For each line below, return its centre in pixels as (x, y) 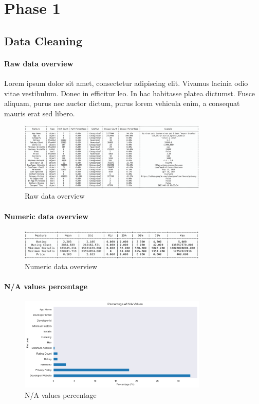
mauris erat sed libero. (40, 113)
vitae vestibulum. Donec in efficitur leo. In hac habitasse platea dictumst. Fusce (130, 93)
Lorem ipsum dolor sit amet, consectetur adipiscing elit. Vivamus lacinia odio (126, 83)
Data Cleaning (43, 40)
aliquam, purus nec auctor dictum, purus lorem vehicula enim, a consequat (122, 103)
